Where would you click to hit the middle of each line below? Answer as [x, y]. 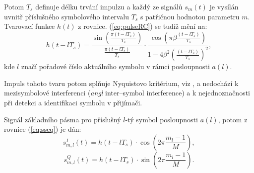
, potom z [233, 119]
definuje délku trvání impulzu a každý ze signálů [109, 6]
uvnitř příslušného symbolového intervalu [66, 16]
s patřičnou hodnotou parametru [190, 16]
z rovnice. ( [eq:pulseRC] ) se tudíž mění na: [143, 26]
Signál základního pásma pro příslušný [63, 119]
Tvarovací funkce [30, 26]
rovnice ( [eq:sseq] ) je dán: [43, 129]
